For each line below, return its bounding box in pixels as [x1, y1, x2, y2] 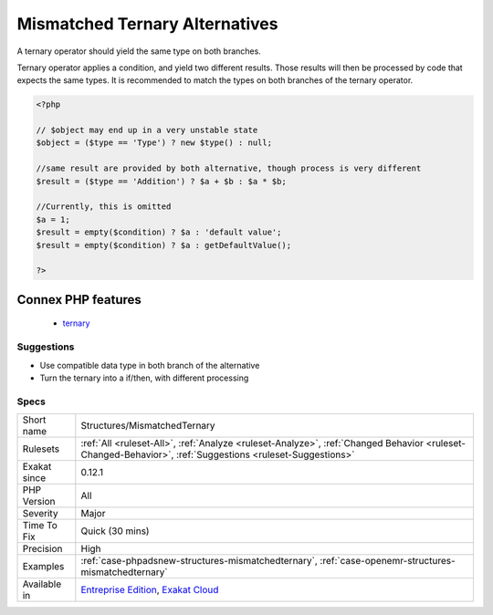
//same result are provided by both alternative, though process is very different [36, 163, 422, 173]
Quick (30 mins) [80, 525, 150, 537]
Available [22, 578, 62, 590]
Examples [22, 560, 65, 573]
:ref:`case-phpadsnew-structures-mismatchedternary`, [80, 555, 319, 568]
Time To [22, 519, 58, 532]
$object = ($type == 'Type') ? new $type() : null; [36, 138, 273, 148]
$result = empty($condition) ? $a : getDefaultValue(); [36, 240, 292, 250]
